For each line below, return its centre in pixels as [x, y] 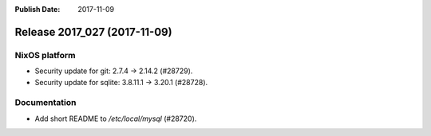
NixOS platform [45, 55]
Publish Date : [38, 9]
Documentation [45, 103]
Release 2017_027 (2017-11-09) [93, 32]
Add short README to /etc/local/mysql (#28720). [116, 119]
